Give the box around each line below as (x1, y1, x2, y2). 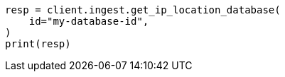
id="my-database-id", (28, 16, 149, 27)
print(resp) (5, 38, 71, 49)
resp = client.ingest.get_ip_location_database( (5, 4, 281, 16)
